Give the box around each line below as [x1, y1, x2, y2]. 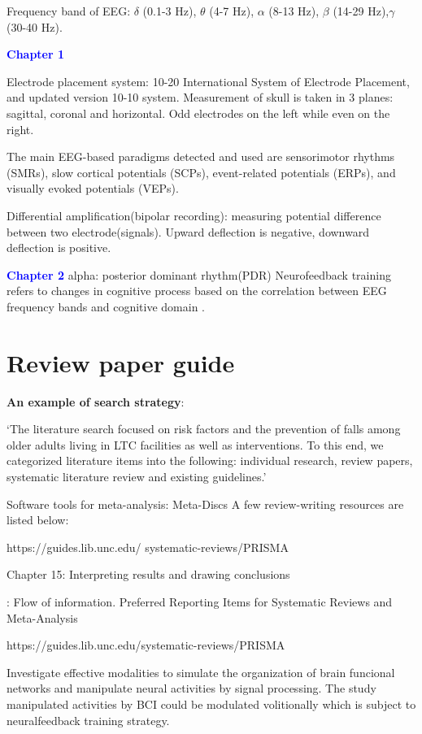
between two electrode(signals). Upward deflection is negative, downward [7, 223, 369, 240]
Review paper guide [7, 345, 235, 379]
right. [7, 120, 34, 137]
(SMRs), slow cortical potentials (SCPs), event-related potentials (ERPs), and [7, 163, 396, 180]
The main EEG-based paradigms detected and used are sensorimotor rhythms [7, 148, 395, 165]
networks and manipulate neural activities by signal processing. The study [7, 680, 376, 697]
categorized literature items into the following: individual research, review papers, [7, 452, 413, 469]
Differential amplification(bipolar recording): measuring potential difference [7, 206, 381, 224]
